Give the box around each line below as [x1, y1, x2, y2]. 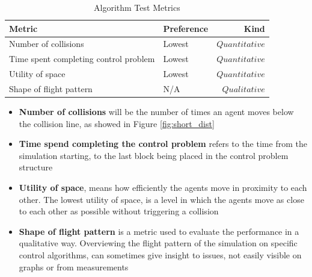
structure [19, 161, 53, 173]
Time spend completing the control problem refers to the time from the [19, 137, 307, 150]
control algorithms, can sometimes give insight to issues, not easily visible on [19, 249, 302, 261]
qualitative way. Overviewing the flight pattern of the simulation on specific [19, 237, 298, 249]
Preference [163, 22, 209, 34]
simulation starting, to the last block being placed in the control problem [19, 149, 289, 161]
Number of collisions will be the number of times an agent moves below [19, 105, 294, 118]
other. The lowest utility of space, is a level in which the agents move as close [19, 193, 304, 205]
